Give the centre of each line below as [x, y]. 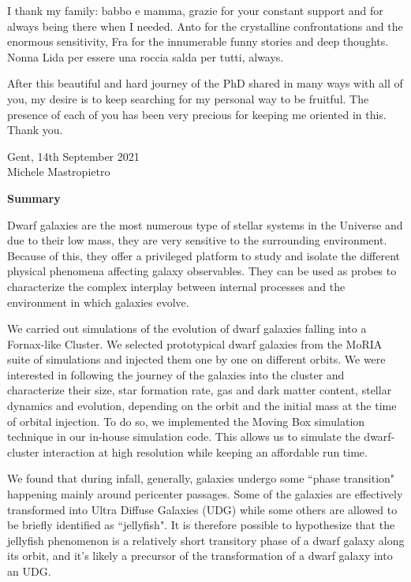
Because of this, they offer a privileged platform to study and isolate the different [204, 255]
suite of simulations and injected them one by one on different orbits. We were [196, 359]
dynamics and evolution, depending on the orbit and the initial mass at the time [202, 406]
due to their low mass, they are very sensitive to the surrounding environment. [197, 240]
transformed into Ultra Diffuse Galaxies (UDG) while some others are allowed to [202, 509]
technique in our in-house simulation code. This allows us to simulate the [184, 436]
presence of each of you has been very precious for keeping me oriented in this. [197, 114]
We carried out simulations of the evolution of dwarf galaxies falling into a [187, 328]
